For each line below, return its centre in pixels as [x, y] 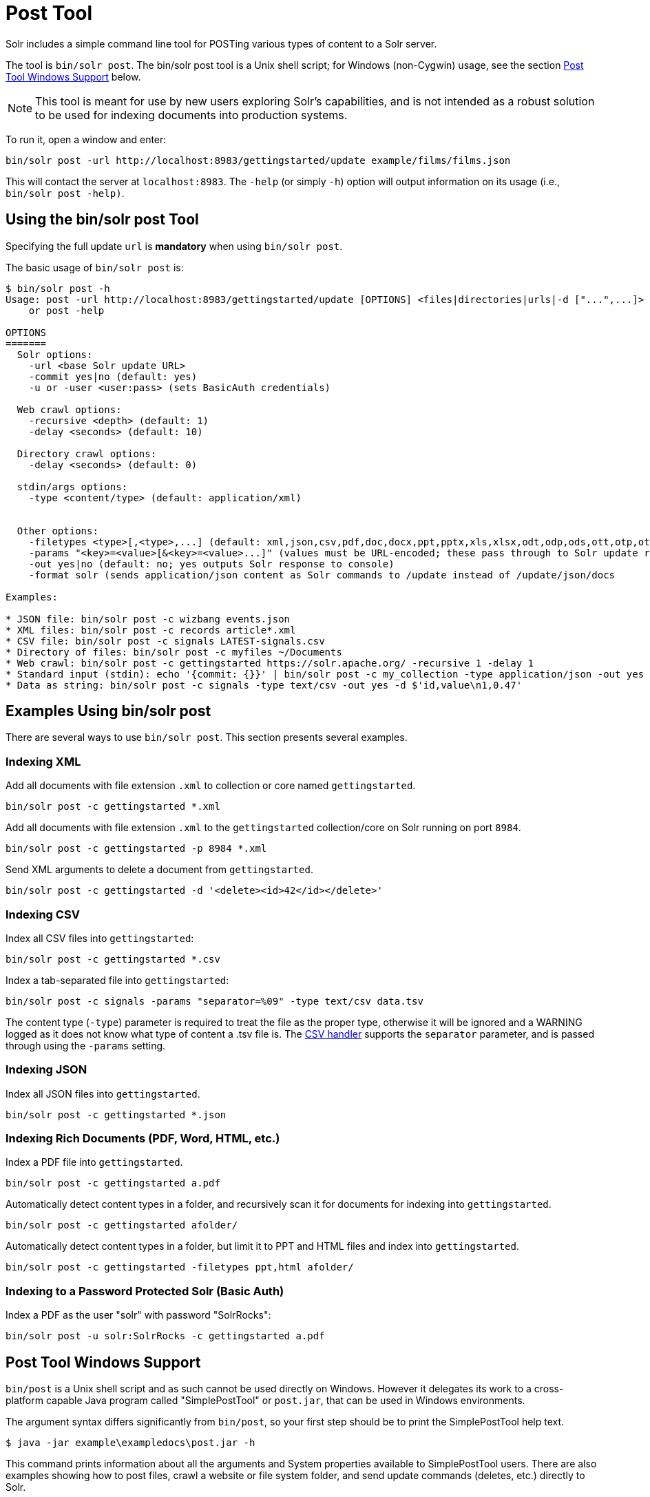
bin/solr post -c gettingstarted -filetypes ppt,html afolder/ [180, 1267]
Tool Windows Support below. [73, 76]
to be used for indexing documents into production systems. [191, 115]
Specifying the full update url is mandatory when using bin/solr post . [174, 246]
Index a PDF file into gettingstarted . [94, 1162]
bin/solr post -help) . [65, 193]
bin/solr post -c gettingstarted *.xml [113, 807]
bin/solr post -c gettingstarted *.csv [113, 959]
